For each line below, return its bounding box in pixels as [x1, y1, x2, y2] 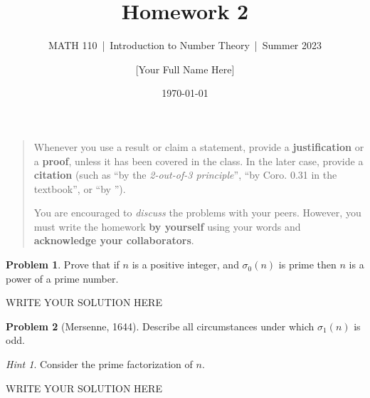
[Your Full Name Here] [135, 61, 235, 76]
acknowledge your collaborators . [33, 233, 194, 248]
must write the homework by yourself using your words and [33, 219, 301, 234]
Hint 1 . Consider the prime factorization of [6, 357, 193, 372]
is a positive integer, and [132, 257, 239, 272]
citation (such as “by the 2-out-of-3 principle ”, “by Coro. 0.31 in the [33, 167, 337, 182]
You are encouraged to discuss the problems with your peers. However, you [33, 205, 361, 220]
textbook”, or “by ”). [33, 181, 126, 196]
